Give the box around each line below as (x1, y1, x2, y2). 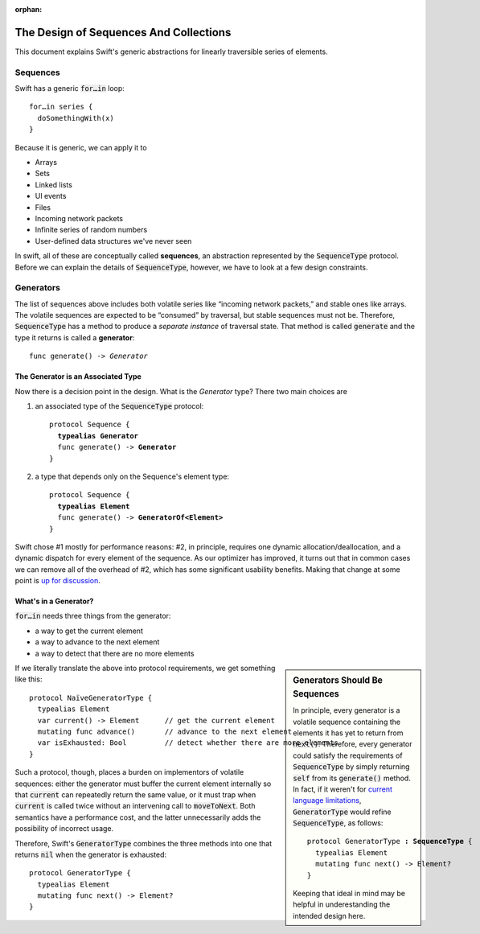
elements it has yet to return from (293, 728, 404, 738)
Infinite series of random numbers (35, 225, 148, 235)
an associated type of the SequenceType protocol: (35, 401, 204, 410)
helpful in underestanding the (293, 899, 391, 909)
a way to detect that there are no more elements (35, 648, 195, 658)
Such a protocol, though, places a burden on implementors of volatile (14, 767, 244, 777)
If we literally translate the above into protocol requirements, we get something (14, 664, 276, 673)
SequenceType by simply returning (293, 762, 410, 771)
